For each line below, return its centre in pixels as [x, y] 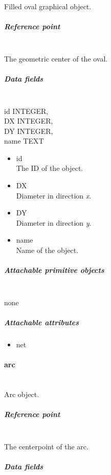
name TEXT [24, 141]
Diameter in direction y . [54, 222]
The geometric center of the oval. [56, 58]
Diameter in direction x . [54, 195]
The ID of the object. [50, 168]
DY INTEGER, [29, 131]
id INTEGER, [26, 111]
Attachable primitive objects [54, 270]
